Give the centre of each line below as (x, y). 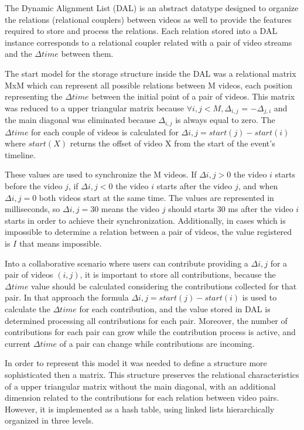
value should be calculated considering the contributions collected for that (164, 286)
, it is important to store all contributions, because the (178, 274)
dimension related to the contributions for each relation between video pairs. (142, 397)
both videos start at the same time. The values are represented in (156, 197)
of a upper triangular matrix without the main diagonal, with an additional (140, 386)
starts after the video (194, 186)
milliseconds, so (33, 209)
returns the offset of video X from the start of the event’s (173, 143)
